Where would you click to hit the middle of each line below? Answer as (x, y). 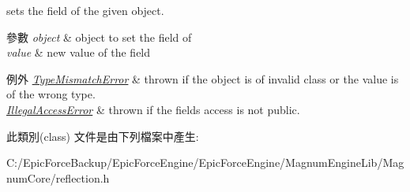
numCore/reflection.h (58, 177)
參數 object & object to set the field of (99, 37)
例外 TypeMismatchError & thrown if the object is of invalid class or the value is (203, 78)
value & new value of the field (79, 52)
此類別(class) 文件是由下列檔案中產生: (103, 136)
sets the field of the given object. (85, 10)
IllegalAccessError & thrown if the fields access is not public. (153, 109)
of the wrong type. (51, 94)
